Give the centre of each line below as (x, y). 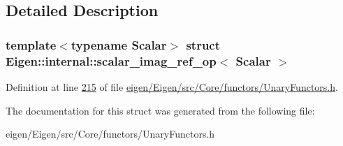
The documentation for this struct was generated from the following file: (160, 110)
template (31, 44)
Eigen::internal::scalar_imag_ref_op (111, 60)
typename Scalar (119, 44)
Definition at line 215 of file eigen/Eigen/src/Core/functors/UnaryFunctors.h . (172, 86)
